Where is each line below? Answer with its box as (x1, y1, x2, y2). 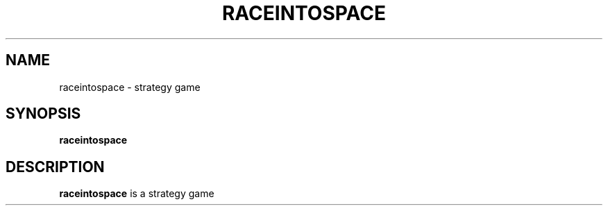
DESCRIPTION (6, 158, 105, 176)
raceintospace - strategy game (59, 81, 201, 93)
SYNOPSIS (6, 105, 81, 123)
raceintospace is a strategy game (59, 187, 214, 200)
